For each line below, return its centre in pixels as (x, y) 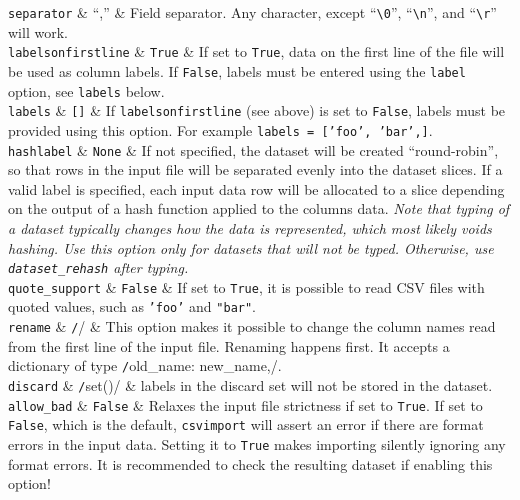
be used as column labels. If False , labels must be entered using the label (237, 70)
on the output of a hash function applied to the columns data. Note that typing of (259, 208)
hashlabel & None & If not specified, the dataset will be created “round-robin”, (253, 149)
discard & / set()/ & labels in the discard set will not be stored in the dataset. (250, 385)
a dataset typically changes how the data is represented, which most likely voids (250, 227)
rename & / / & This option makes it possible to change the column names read (252, 326)
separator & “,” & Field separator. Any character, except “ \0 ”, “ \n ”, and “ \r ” (252, 12)
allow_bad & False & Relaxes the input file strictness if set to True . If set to (245, 404)
